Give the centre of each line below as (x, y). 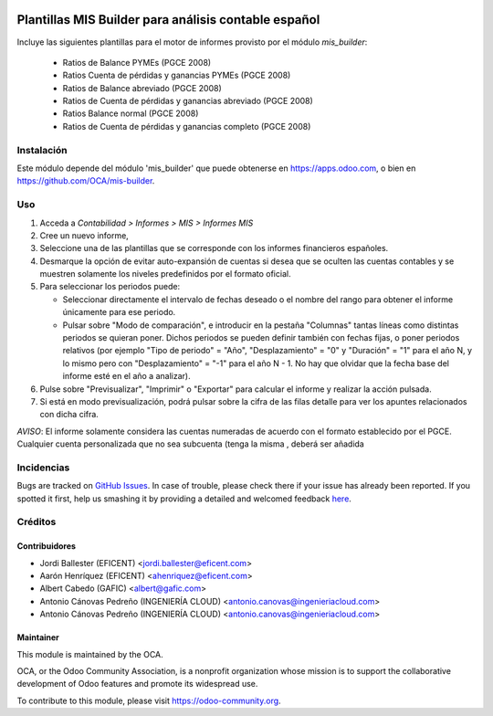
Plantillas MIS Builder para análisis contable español (168, 20)
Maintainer (38, 637)
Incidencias (43, 468)
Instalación (42, 150)
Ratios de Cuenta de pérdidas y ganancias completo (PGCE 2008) (187, 126)
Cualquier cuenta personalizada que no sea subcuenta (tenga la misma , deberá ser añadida (190, 444)
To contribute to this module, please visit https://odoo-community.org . (149, 700)
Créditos (37, 522)
